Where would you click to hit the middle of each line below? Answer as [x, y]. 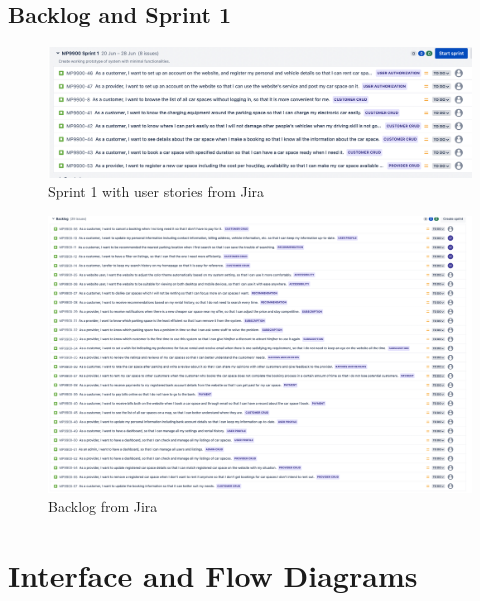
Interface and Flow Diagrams [213, 575]
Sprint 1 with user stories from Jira [156, 191]
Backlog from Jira [103, 506]
